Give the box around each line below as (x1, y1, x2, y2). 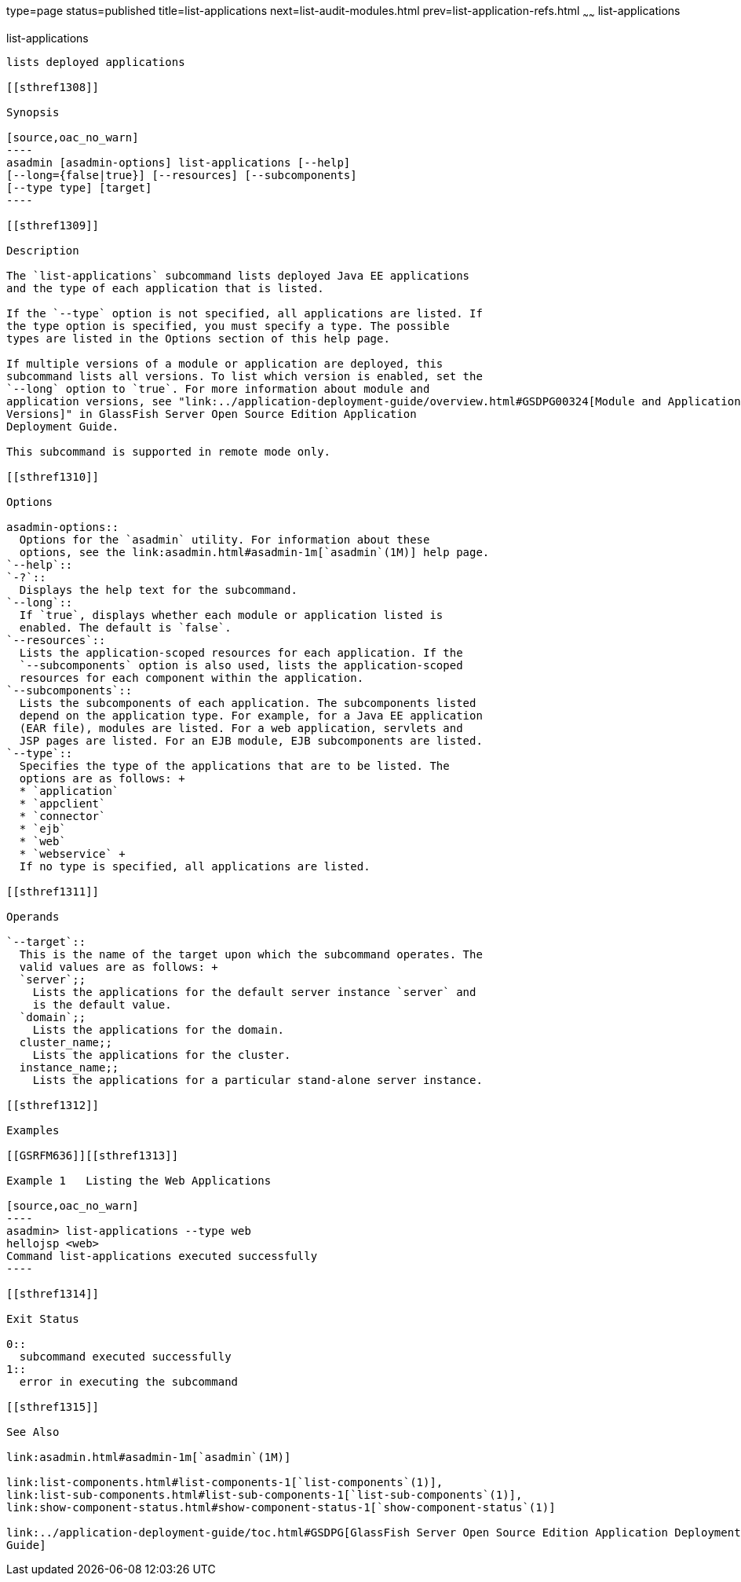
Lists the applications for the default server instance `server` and (32, 985, 476, 998)
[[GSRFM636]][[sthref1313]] (6, 1148, 179, 1162)
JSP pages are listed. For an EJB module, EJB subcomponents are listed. (19, 734, 483, 747)
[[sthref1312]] (6, 1098, 100, 1111)
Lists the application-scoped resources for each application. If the (19, 646, 463, 659)
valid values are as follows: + (19, 960, 218, 973)
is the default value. (32, 998, 172, 1011)
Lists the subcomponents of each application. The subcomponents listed (19, 696, 476, 709)
